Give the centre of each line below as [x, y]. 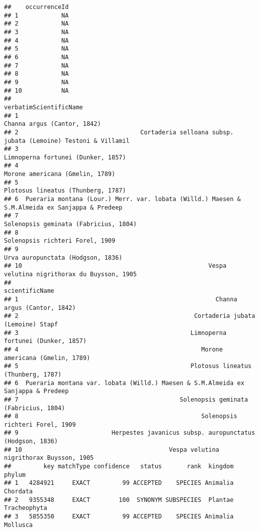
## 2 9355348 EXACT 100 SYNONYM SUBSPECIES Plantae [119, 500]
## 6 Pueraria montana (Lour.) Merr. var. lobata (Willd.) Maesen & [122, 199]
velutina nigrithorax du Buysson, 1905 [70, 274]
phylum [15, 475]
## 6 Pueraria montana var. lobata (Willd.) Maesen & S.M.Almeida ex [124, 383]
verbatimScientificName [44, 107]
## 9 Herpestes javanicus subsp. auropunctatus [130, 433]
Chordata [19, 492]
